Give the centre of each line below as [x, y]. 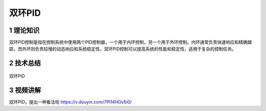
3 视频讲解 [25, 90]
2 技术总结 [25, 63]
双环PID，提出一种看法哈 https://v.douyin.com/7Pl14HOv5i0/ [70, 102]
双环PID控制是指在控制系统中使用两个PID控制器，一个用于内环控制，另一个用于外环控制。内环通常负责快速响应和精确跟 [131, 42]
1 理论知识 [24, 30]
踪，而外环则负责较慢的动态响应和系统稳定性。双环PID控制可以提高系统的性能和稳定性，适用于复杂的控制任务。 [123, 49]
